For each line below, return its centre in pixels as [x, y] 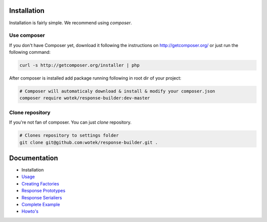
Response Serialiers [42, 197]
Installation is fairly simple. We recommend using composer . [70, 23]
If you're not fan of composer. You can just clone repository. [70, 122]
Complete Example [41, 204]
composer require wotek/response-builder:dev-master [85, 98]
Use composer [27, 36]
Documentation [34, 158]
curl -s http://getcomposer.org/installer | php [80, 65]
